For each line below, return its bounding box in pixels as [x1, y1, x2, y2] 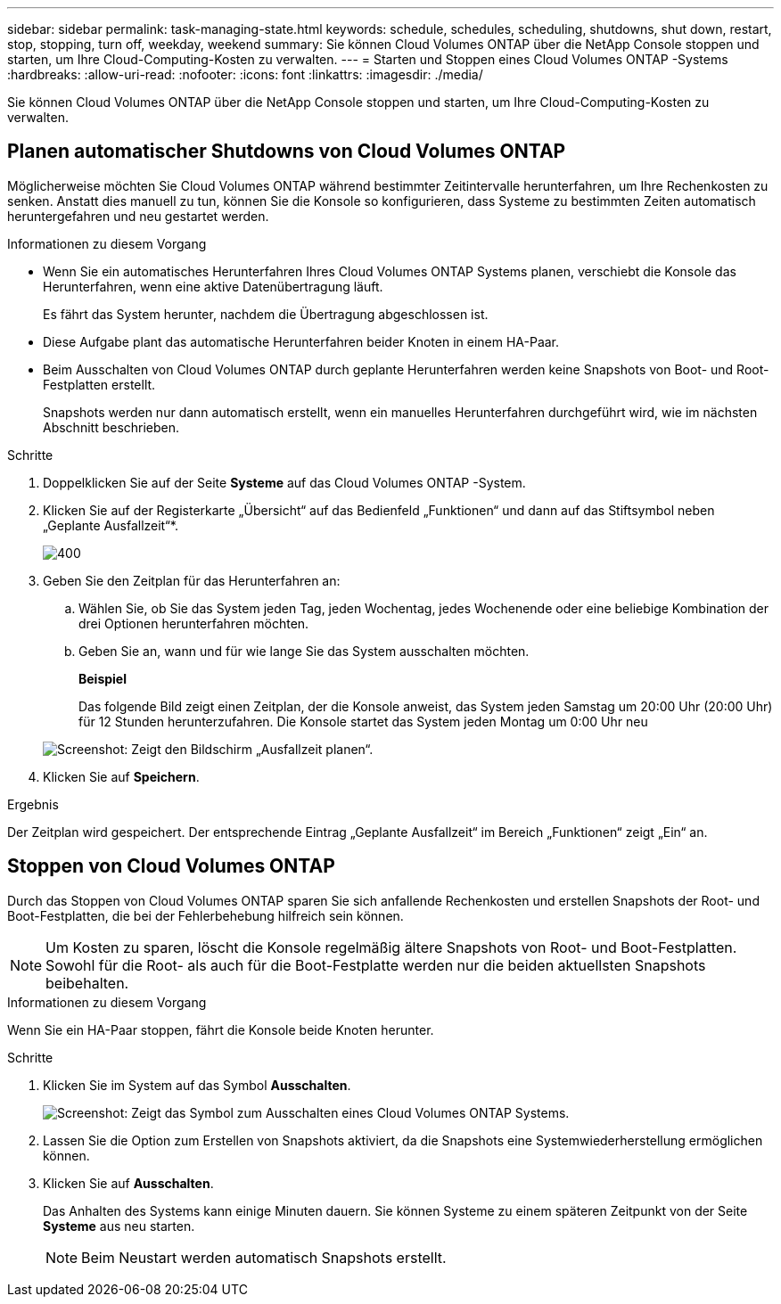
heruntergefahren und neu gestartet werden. [7, 208, 269, 224]
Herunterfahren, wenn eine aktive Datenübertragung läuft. [43, 278, 383, 294]
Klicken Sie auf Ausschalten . [43, 1175, 214, 1191]
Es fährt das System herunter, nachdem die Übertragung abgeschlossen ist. [43, 306, 489, 322]
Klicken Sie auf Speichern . [43, 768, 200, 784]
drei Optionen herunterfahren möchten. [78, 615, 309, 631]
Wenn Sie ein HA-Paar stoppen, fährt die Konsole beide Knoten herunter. [7, 1021, 434, 1037]
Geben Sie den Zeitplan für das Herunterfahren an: [43, 572, 341, 588]
